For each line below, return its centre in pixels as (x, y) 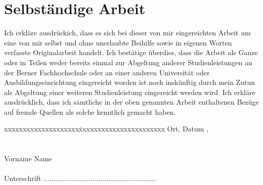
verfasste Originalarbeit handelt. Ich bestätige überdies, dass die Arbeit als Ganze (131, 52)
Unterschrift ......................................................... (80, 178)
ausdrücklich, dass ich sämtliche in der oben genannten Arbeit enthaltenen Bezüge (131, 102)
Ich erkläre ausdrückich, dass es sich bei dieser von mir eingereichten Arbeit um (127, 33)
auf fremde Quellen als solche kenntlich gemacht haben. (90, 111)
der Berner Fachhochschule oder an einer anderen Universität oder (107, 72)
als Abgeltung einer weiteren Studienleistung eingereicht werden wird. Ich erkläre (130, 92)
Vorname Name (28, 158)
